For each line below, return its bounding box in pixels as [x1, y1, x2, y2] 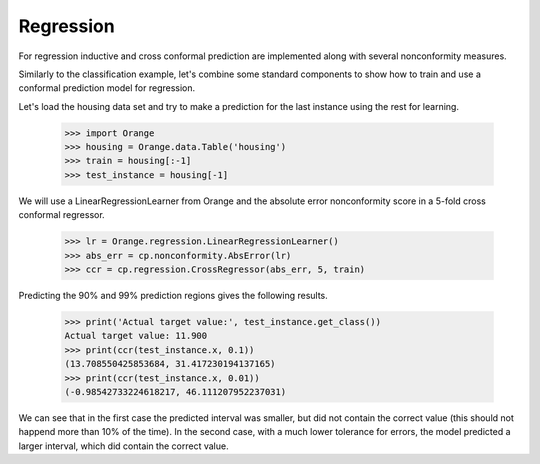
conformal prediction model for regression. [18, 82, 196, 94]
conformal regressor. [18, 209, 105, 221]
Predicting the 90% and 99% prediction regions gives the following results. [18, 290, 329, 301]
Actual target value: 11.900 [64, 330, 208, 342]
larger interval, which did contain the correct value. [18, 440, 229, 452]
